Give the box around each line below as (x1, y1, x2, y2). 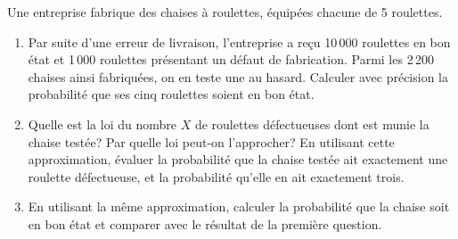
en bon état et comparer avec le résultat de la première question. (28, 214, 382, 233)
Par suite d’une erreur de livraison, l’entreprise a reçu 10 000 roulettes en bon (28, 32, 451, 51)
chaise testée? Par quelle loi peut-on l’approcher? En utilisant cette (28, 132, 395, 151)
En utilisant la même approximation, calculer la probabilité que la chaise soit (28, 197, 450, 216)
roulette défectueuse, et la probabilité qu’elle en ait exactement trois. (28, 167, 405, 185)
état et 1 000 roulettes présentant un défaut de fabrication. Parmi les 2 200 (28, 50, 434, 69)
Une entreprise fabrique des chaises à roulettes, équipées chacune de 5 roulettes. (7, 3, 443, 21)
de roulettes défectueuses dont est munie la (194, 114, 429, 133)
